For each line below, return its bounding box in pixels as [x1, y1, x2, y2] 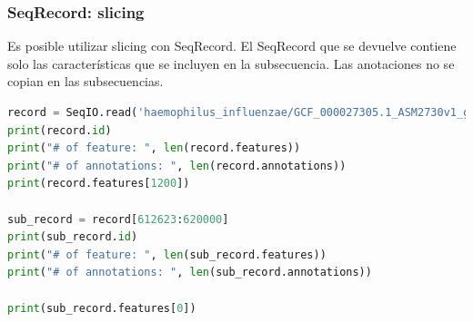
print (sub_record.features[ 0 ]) [7, 301, 196, 315]
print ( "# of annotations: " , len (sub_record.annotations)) [7, 266, 372, 279]
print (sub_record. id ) [7, 230, 138, 244]
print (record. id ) [7, 123, 112, 137]
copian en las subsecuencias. [7, 72, 164, 91]
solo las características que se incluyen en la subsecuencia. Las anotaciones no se [7, 54, 455, 73]
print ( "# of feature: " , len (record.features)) [7, 141, 301, 155]
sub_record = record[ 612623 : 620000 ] [7, 212, 229, 226]
